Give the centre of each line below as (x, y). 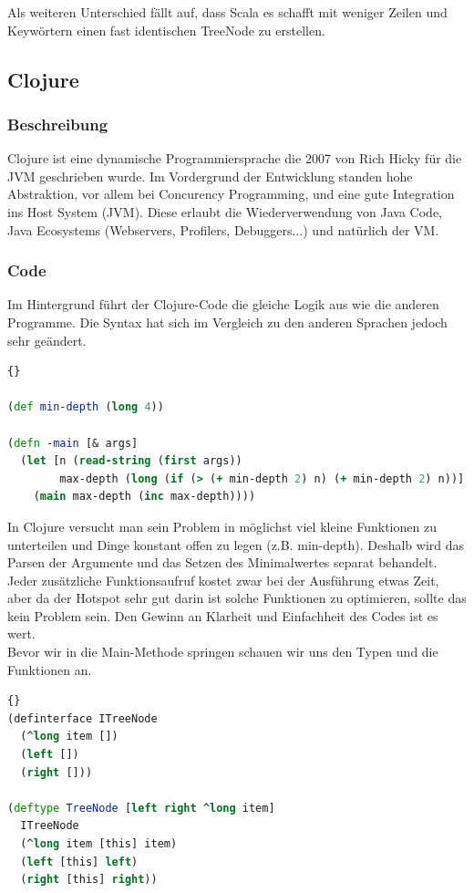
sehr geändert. (47, 340)
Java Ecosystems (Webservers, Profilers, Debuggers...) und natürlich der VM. (223, 229)
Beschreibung (58, 124)
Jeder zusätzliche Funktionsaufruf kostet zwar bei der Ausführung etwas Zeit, (223, 580)
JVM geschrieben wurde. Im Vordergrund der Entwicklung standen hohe (210, 176)
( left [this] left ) (79, 862)
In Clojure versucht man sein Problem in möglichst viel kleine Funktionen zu (222, 526)
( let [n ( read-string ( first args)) (131, 461)
